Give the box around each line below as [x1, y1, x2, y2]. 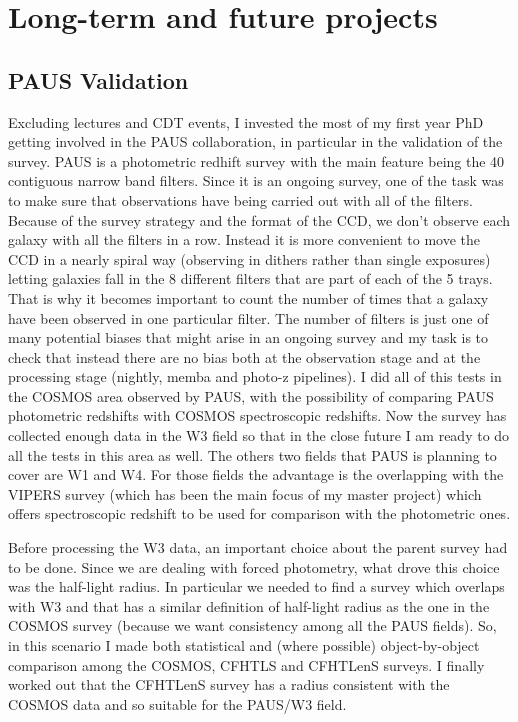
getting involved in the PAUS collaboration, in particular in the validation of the [8, 131, 503, 152]
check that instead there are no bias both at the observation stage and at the [8, 346, 481, 367]
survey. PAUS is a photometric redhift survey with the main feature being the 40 [8, 150, 505, 171]
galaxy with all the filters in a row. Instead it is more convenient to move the [8, 229, 481, 250]
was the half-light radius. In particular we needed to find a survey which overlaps [8, 576, 505, 597]
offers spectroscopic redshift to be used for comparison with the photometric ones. [8, 503, 511, 524]
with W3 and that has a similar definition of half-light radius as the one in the [8, 595, 490, 616]
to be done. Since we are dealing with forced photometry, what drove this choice [8, 556, 500, 577]
